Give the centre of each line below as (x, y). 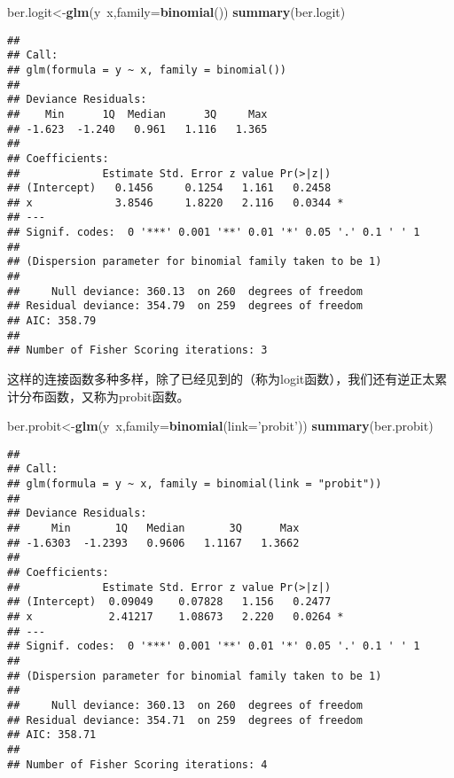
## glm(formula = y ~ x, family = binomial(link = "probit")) (195, 484)
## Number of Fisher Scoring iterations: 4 (137, 764)
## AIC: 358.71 (52, 735)
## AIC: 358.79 (52, 321)
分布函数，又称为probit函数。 (104, 396)
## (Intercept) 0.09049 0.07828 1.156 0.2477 (169, 602)
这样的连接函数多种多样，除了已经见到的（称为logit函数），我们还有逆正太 (221, 379)
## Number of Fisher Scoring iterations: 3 (137, 350)
